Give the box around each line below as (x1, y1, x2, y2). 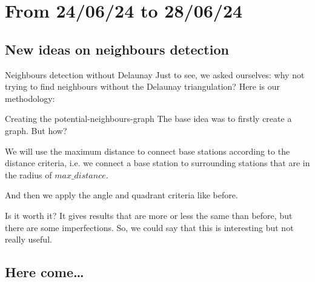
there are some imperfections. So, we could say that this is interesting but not (5, 221, 294, 233)
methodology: (5, 92, 55, 104)
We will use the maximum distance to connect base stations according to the (5, 144, 290, 157)
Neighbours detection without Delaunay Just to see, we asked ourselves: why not (5, 68, 305, 81)
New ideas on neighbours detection (5, 39, 229, 58)
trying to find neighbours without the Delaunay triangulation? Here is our (5, 80, 280, 93)
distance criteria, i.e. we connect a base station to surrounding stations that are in (5, 156, 310, 169)
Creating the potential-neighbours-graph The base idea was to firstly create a (5, 112, 292, 125)
